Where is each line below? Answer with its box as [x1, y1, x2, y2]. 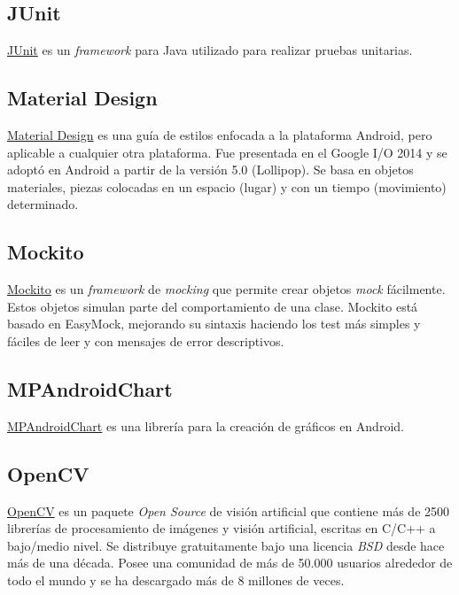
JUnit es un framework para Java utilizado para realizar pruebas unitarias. [7, 41, 413, 59]
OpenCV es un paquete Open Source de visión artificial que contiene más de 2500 [7, 501, 450, 520]
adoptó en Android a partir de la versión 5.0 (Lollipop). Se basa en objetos [7, 160, 414, 179]
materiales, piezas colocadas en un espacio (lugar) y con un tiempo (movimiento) [7, 177, 447, 196]
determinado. [7, 195, 79, 213]
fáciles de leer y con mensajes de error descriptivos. [7, 331, 284, 350]
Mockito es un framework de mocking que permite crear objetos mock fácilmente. [7, 280, 446, 298]
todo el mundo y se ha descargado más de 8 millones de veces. [7, 570, 345, 589]
